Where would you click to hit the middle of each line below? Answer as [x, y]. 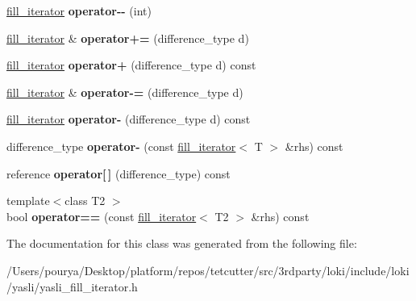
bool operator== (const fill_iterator [102, 216]
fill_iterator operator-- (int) [79, 10]
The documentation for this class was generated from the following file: [182, 243]
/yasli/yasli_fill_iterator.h [72, 286]
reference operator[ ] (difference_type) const [119, 173]
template [28, 201]
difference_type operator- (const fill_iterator [121, 146]
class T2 [85, 201]
